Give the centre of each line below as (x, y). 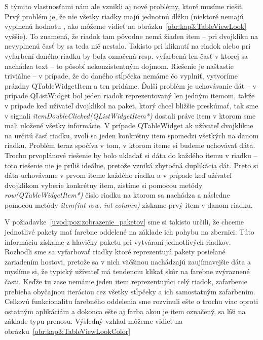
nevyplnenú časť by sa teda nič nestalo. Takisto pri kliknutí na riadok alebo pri (128, 46)
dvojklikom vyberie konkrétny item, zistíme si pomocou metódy (104, 185)
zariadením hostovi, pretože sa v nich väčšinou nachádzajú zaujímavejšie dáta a (128, 261)
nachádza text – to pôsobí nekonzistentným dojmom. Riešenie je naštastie (119, 66)
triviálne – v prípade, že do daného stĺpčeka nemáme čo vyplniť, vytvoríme (121, 76)
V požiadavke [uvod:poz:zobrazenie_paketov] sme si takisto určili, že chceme (124, 222)
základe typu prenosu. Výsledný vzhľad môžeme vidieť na (94, 321)
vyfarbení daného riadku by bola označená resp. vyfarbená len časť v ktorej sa (126, 55)
